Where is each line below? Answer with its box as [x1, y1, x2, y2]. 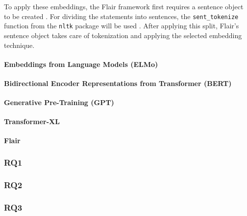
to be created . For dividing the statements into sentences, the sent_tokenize [4, 11, 239, 21]
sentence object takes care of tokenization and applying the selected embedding [4, 30, 242, 40]
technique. [4, 40, 35, 50]
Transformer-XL [4, 116, 60, 127]
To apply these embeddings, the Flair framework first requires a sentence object [4, 1, 244, 11]
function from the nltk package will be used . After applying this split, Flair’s [4, 21, 239, 31]
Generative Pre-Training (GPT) [4, 97, 114, 108]
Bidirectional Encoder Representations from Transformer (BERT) [4, 78, 232, 88]
